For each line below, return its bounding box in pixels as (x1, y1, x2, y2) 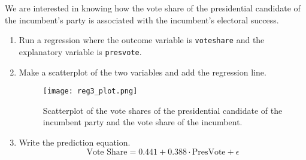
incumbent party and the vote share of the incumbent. (43, 116, 243, 128)
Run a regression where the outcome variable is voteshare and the (19, 34, 265, 46)
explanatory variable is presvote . (19, 45, 142, 58)
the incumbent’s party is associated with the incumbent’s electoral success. (5, 13, 279, 26)
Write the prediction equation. (19, 135, 131, 148)
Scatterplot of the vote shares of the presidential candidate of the (43, 104, 283, 116)
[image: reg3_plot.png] (43, 87, 138, 96)
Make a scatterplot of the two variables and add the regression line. (19, 65, 266, 78)
